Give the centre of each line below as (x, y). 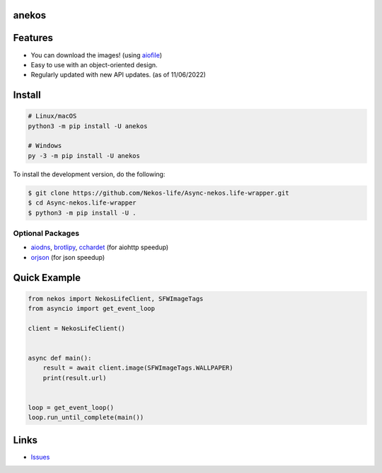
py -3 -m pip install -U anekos (84, 155)
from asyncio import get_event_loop (92, 309)
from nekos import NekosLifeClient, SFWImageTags (116, 298)
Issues (40, 457)
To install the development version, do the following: (89, 174)
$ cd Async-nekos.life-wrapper (82, 203)
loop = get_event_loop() (71, 408)
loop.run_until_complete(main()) (86, 417)
